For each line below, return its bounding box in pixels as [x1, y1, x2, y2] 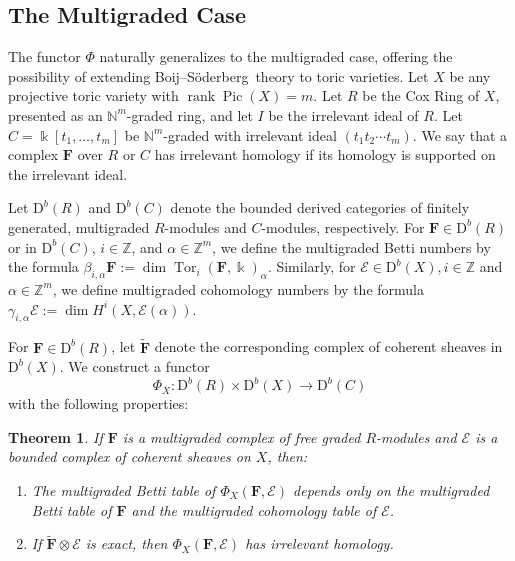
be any [449, 65, 491, 86]
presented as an [8, 104, 103, 125]
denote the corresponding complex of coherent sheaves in [154, 336, 503, 357]
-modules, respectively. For [261, 216, 425, 237]
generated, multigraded [8, 216, 150, 237]
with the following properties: [8, 393, 189, 414]
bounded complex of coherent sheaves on [8, 446, 251, 467]
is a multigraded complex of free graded [122, 426, 361, 447]
